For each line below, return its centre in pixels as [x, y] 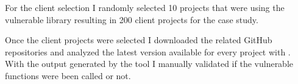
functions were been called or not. [68, 75]
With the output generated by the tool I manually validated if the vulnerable [149, 64]
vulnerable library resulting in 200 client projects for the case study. [132, 19]
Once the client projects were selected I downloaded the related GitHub [139, 40]
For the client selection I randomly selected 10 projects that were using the [145, 7]
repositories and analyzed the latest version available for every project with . [148, 51]
